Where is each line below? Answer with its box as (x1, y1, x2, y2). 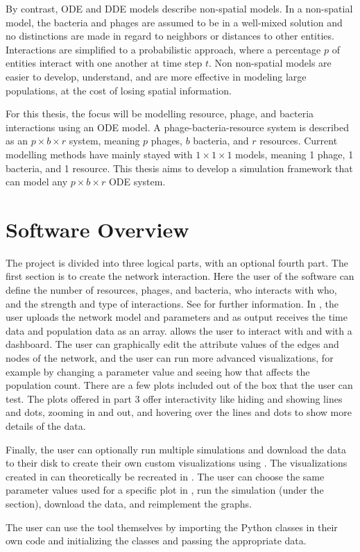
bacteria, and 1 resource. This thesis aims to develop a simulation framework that (6, 160, 353, 175)
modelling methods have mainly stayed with (6, 147, 193, 161)
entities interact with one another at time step (6, 56, 203, 70)
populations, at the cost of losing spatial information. (6, 83, 232, 97)
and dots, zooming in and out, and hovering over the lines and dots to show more (6, 405, 352, 419)
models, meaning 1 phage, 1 (235, 147, 354, 161)
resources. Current (259, 133, 338, 148)
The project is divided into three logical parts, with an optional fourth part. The (6, 255, 348, 269)
